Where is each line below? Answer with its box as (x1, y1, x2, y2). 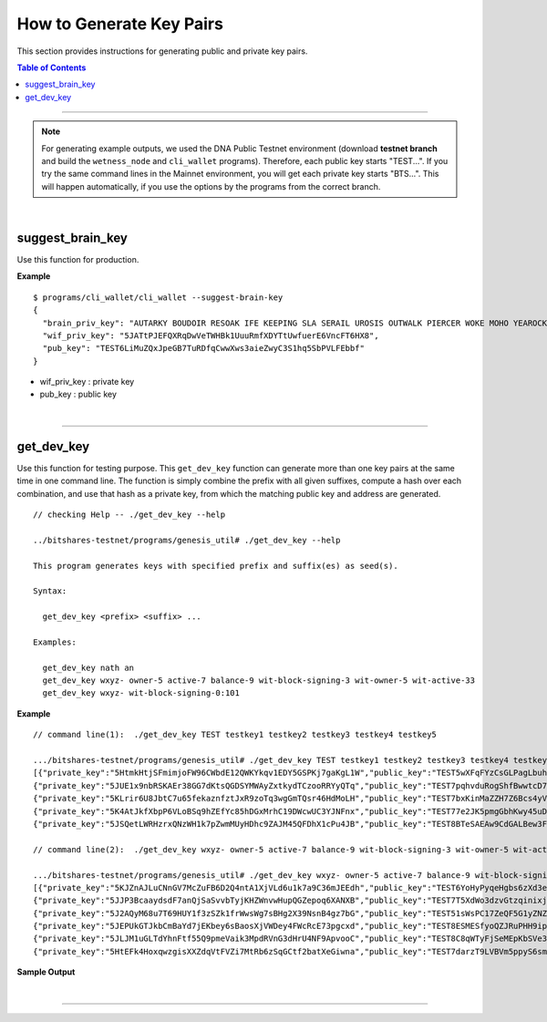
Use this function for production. (16, 253, 139, 264)
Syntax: (33, 586, 67, 596)
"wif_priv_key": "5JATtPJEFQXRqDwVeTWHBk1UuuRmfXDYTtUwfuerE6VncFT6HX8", (42, 330, 379, 341)
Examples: (33, 636, 77, 647)
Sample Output (16, 966, 76, 977)
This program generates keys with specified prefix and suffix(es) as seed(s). (33, 561, 398, 571)
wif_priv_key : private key (39, 377, 135, 387)
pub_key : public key (39, 388, 118, 400)
